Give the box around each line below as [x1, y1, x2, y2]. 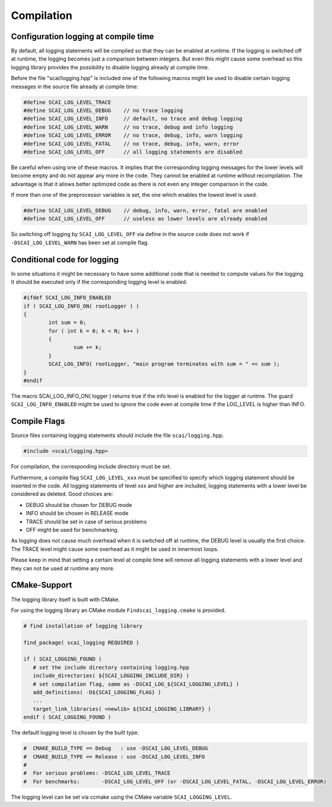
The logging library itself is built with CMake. [11, 596, 120, 603]
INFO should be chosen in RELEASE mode [25, 510, 129, 517]
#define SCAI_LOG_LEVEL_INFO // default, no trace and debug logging [23, 116, 242, 122]
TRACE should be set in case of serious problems [25, 518, 147, 525]
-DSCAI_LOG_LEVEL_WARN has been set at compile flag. [11, 239, 149, 246]
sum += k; [73, 344, 102, 351]
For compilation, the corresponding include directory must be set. [11, 463, 171, 470]
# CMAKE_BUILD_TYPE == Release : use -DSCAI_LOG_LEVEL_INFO [23, 753, 205, 760]
